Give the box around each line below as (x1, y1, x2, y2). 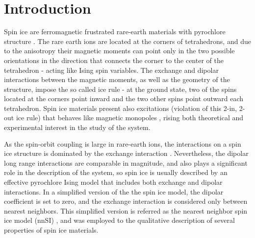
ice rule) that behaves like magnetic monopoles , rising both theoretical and (16, 112, 244, 123)
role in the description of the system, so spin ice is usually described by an (4, 167, 228, 177)
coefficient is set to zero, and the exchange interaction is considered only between (4, 196, 248, 206)
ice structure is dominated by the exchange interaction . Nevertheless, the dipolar (4, 148, 249, 158)
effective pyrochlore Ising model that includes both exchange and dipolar (4, 177, 223, 187)
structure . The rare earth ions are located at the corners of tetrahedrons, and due (4, 36, 251, 46)
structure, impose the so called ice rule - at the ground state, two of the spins (4, 84, 237, 94)
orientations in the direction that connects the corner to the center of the (4, 55, 224, 65)
